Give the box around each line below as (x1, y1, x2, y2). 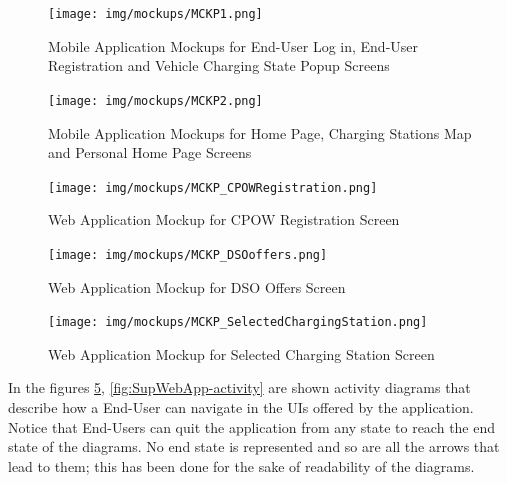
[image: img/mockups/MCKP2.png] (48, 93, 263, 108)
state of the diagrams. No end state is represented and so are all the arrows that (8, 436, 500, 457)
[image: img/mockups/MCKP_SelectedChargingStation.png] (48, 315, 428, 330)
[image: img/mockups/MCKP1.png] (48, 7, 263, 21)
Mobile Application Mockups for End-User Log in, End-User (48, 35, 419, 56)
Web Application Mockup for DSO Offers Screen (48, 276, 346, 297)
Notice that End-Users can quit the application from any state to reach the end (8, 416, 496, 437)
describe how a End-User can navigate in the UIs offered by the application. (8, 397, 474, 418)
